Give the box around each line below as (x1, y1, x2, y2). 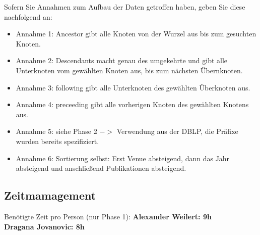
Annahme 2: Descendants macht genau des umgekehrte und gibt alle (16, 55, 228, 66)
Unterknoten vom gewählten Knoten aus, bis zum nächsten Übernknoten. (16, 65, 243, 75)
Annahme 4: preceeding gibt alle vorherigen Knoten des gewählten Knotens (16, 99, 249, 110)
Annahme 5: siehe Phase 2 (16, 126, 97, 136)
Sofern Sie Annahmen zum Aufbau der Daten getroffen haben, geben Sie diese (4, 2, 245, 12)
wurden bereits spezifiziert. (16, 135, 99, 146)
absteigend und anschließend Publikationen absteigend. (16, 163, 186, 173)
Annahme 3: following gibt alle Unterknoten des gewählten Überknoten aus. (16, 82, 250, 92)
